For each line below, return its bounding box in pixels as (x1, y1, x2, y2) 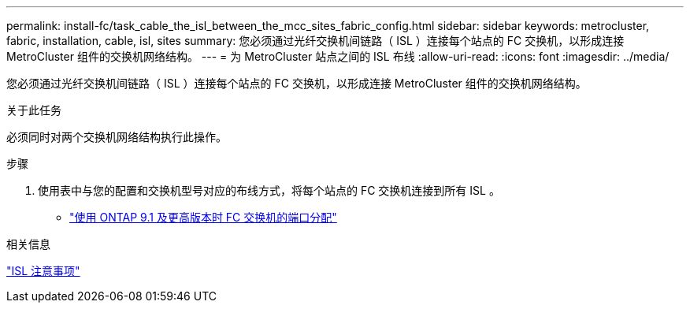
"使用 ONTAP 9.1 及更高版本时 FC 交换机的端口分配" (69, 210, 337, 224)
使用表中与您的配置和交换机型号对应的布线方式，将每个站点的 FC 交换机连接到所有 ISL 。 (38, 184, 500, 197)
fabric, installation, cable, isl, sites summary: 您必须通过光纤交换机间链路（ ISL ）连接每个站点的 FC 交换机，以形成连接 (6, 34, 625, 47)
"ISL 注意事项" (6, 264, 80, 277)
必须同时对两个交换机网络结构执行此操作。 (6, 130, 227, 143)
